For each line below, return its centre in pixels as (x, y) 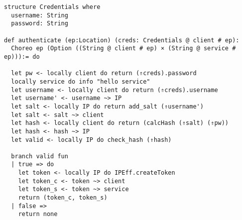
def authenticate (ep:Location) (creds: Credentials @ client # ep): (122, 40)
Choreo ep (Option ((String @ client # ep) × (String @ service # (123, 49)
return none (38, 214)
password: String (40, 24)
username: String (40, 15)
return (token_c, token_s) (63, 198)
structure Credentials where (52, 7)
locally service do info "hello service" (81, 81)
